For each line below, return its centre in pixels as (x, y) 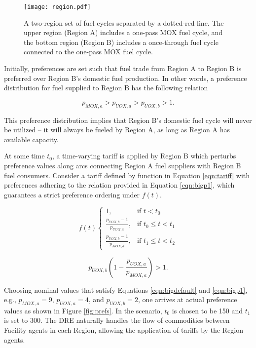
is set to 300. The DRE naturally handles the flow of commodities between (117, 320)
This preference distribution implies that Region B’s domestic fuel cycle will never (128, 120)
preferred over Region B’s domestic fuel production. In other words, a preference (126, 78)
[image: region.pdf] (57, 7)
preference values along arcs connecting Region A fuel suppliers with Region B (123, 165)
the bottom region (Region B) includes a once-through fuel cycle (121, 42)
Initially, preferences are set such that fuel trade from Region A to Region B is (123, 68)
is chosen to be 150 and (207, 310)
